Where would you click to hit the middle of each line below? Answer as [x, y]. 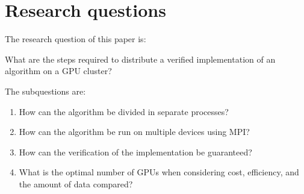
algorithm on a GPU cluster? [58, 71]
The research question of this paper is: [76, 39]
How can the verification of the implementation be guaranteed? [135, 152]
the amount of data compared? [76, 183]
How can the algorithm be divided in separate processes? [124, 111]
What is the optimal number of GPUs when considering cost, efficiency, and [159, 172]
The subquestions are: [45, 91]
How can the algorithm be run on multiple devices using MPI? [134, 132]
